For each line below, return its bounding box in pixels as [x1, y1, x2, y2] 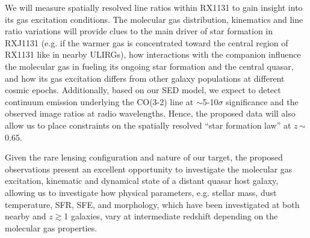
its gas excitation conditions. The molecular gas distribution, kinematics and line [5, 13, 303, 25]
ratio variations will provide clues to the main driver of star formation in [5, 25, 273, 37]
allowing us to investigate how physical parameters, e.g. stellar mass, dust [5, 186, 277, 198]
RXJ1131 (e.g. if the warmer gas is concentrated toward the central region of [5, 36, 288, 49]
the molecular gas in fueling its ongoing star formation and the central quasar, [5, 59, 294, 72]
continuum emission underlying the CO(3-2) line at [5, 95, 194, 108]
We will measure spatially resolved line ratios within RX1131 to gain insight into [5, 1, 303, 13]
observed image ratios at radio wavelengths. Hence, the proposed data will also [5, 107, 296, 120]
